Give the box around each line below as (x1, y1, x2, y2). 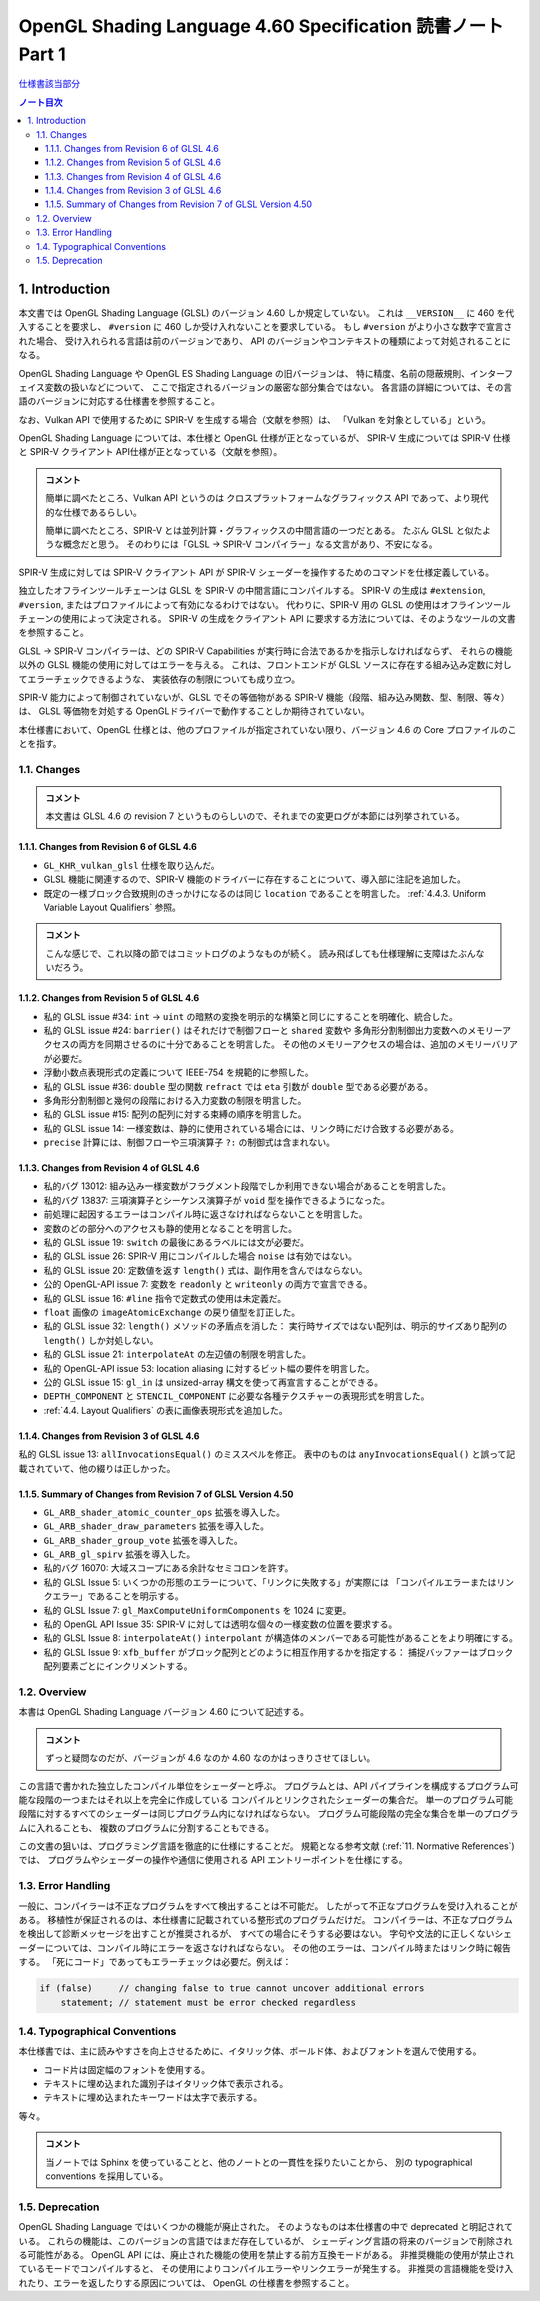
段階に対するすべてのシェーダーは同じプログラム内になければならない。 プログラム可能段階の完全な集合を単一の (18, 1808, 484, 1820)
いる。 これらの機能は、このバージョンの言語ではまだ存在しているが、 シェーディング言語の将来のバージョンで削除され (18, 2235, 513, 2247)
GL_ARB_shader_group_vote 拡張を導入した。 (43, 1534, 244, 1546)
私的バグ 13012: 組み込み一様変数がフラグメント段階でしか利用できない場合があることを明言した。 (43, 1180, 452, 1192)
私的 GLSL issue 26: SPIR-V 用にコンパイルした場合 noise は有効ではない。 (43, 1250, 357, 1262)
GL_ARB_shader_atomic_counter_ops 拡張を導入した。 (43, 1506, 285, 1518)
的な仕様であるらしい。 (45, 506, 142, 518)
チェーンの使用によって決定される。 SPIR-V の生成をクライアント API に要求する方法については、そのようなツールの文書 (18, 612, 517, 624)
